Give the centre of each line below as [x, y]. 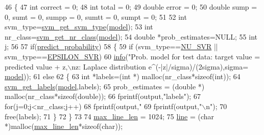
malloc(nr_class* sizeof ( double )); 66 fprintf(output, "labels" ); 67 [103, 96]
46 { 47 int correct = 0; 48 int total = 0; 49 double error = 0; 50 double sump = [131, 7]
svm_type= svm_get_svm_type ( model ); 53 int [79, 27]
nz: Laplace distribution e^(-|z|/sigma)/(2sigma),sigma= [160, 66]
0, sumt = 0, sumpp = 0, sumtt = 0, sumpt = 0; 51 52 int [96, 16]
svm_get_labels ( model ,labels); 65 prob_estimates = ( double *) [105, 86]
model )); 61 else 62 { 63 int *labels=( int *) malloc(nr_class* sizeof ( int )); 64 [123, 76]
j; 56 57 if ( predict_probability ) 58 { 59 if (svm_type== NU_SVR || [111, 46]
